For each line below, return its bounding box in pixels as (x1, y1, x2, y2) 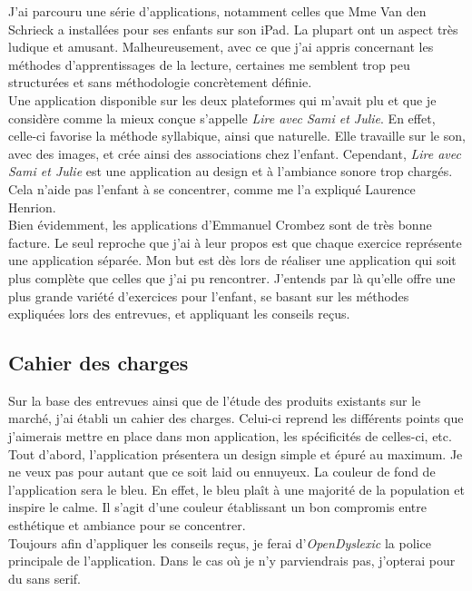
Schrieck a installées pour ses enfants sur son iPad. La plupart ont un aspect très (8, 19, 458, 38)
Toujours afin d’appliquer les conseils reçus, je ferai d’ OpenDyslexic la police (8, 533, 431, 552)
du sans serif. (8, 568, 81, 587)
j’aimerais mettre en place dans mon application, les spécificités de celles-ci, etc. (8, 427, 452, 446)
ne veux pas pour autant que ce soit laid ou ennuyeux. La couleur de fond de (8, 462, 436, 481)
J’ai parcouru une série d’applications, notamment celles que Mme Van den (8, 2, 427, 20)
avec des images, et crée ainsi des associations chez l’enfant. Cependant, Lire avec (8, 143, 461, 163)
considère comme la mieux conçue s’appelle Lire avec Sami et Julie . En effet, (8, 108, 436, 127)
